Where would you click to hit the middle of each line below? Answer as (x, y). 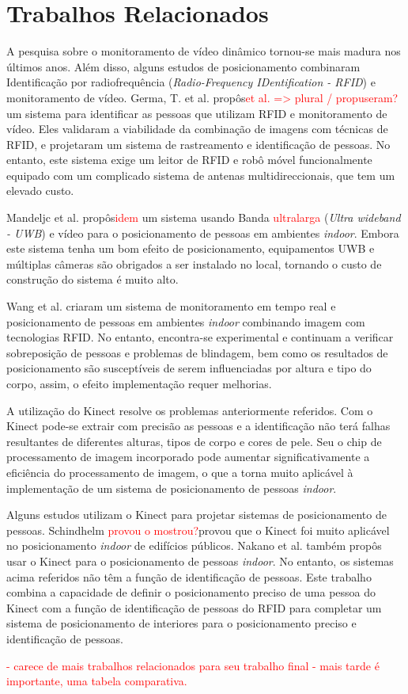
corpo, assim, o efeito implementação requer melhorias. (139, 383)
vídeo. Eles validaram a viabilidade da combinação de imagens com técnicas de (197, 129)
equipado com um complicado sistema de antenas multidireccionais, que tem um (201, 175)
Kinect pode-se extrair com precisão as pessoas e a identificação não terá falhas (198, 426)
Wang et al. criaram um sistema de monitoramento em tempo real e (171, 306)
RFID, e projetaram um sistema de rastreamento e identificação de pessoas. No (198, 144)
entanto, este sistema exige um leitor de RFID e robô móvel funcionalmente (189, 160)
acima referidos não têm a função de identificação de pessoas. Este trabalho (189, 576)
